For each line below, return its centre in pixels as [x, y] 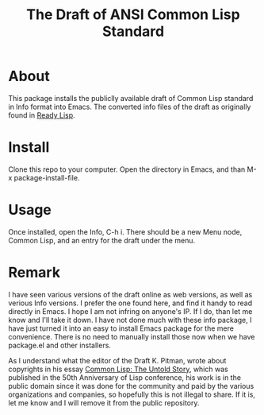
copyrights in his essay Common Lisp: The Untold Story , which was [118, 369]
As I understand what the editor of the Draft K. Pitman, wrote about [117, 360]
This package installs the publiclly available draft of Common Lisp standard [131, 98]
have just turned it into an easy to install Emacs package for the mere [121, 328]
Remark [34, 273]
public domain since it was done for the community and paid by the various [131, 386]
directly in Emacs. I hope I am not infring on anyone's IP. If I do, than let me [130, 311]
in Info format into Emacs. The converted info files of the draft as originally [130, 107]
